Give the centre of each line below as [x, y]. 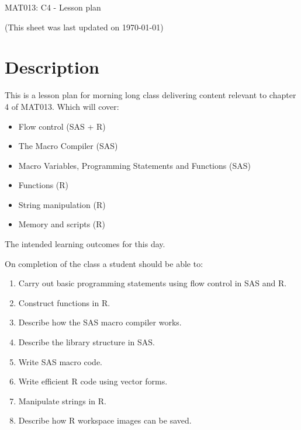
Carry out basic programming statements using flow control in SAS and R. [153, 283]
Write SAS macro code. [60, 361]
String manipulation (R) [62, 204]
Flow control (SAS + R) [62, 126]
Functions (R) [44, 185]
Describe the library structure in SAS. [87, 342]
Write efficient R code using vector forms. [93, 381]
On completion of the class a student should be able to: [104, 263]
